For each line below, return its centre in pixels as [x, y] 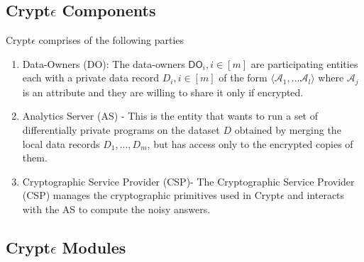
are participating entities [304, 63]
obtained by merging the [288, 130]
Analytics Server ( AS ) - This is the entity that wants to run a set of [170, 116]
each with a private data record [91, 78]
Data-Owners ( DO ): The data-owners [104, 63]
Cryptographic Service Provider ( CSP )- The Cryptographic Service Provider [188, 181]
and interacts [316, 195]
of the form [243, 78]
